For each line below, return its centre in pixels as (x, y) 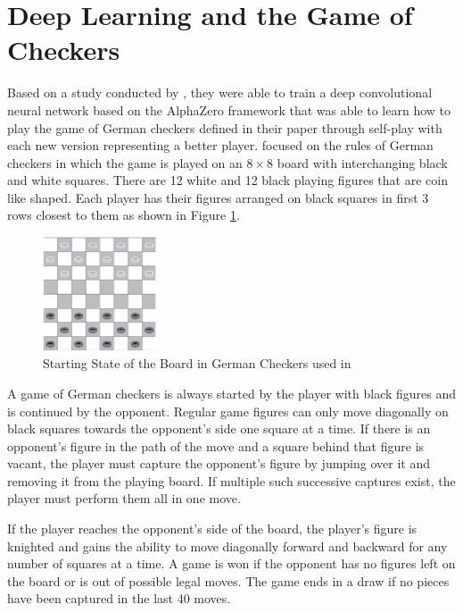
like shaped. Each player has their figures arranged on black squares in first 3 (218, 197)
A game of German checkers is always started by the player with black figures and (232, 393)
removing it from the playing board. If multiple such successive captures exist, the (231, 480)
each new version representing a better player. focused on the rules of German (220, 145)
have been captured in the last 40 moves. (119, 598)
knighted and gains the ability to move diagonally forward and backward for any (227, 546)
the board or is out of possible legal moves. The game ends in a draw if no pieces (228, 580)
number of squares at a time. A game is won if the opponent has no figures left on (231, 563)
